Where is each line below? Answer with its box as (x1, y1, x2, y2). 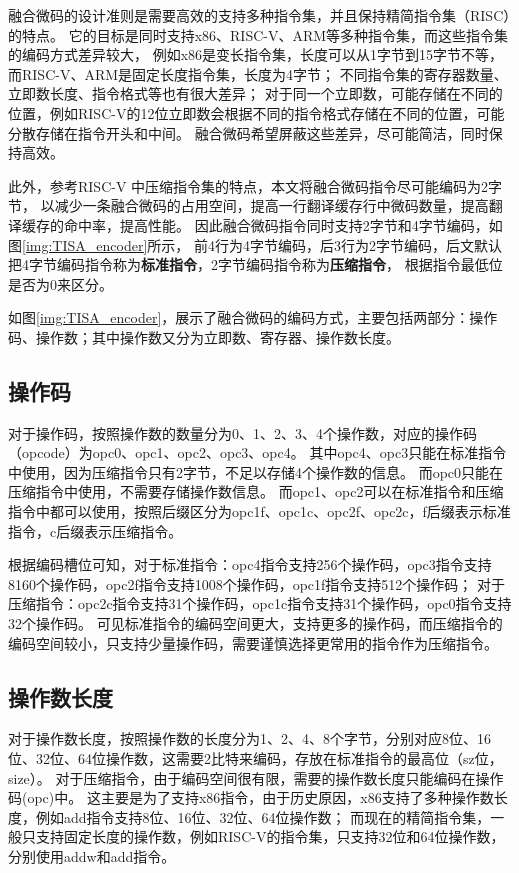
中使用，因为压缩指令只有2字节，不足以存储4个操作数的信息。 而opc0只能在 (8, 461, 504, 482)
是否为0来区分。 (8, 273, 113, 294)
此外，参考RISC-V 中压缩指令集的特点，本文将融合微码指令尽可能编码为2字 (8, 175, 503, 196)
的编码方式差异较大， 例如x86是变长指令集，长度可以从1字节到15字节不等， (8, 44, 504, 65)
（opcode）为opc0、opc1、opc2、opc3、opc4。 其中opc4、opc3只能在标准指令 (8, 442, 507, 463)
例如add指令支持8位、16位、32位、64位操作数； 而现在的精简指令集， (35, 806, 491, 827)
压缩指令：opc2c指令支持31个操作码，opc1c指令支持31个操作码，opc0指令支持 (8, 593, 512, 614)
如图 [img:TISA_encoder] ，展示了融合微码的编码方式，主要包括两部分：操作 (8, 307, 498, 328)
